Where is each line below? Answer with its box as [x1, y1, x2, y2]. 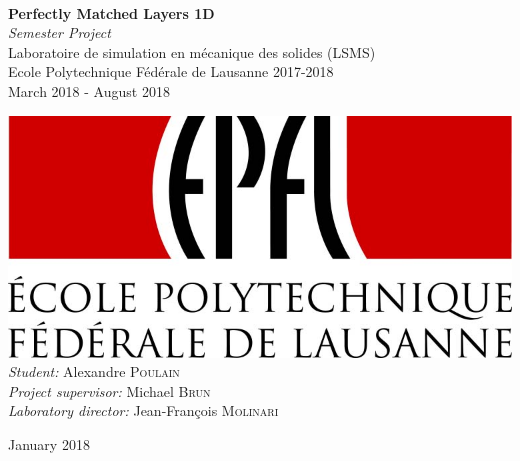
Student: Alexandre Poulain [8, 361, 180, 382]
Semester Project [8, 22, 111, 43]
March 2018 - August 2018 [8, 80, 170, 101]
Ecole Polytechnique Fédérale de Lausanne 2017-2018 [8, 61, 334, 82]
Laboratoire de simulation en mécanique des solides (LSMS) [8, 41, 376, 62]
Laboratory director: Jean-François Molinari [8, 400, 279, 421]
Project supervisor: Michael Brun [8, 380, 211, 401]
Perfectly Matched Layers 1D [8, 2, 215, 23]
